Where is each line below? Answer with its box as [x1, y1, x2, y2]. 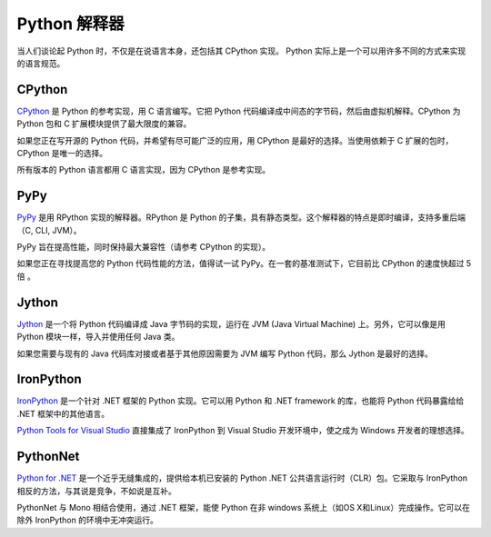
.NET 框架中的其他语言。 [16, 408, 109, 419]
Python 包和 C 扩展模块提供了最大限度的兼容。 [16, 118, 192, 129]
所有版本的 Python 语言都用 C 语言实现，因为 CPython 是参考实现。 [16, 164, 271, 175]
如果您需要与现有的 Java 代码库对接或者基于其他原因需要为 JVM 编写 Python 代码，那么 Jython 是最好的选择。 [16, 348, 434, 359]
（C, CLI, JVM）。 [16, 224, 82, 235]
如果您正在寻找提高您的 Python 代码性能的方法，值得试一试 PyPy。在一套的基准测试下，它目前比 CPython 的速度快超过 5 [16, 258, 472, 269]
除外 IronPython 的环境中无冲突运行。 [16, 514, 158, 526]
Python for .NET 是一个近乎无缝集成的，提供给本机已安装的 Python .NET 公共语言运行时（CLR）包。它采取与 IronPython [16, 472, 468, 483]
